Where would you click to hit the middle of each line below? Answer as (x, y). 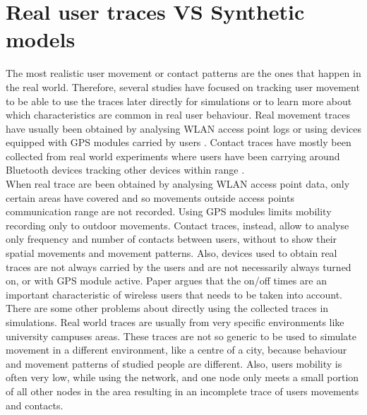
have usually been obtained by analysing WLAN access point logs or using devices (183, 128)
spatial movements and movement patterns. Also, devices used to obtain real (172, 253)
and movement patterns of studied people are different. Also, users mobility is (174, 363)
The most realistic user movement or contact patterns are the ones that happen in (183, 73)
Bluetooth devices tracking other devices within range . (125, 170)
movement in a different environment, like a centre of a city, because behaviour (176, 350)
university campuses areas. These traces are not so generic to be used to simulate (181, 336)
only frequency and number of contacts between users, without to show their (172, 239)
